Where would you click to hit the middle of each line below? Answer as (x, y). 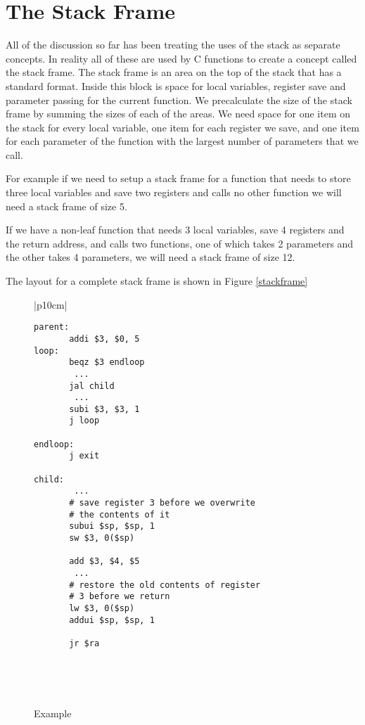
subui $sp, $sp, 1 (112, 526)
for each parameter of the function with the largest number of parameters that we (182, 141)
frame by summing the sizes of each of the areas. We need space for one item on (178, 114)
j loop (84, 421)
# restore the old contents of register (165, 585)
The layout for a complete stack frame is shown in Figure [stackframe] (157, 281)
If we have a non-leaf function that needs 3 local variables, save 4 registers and (175, 230)
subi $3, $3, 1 (104, 409)
